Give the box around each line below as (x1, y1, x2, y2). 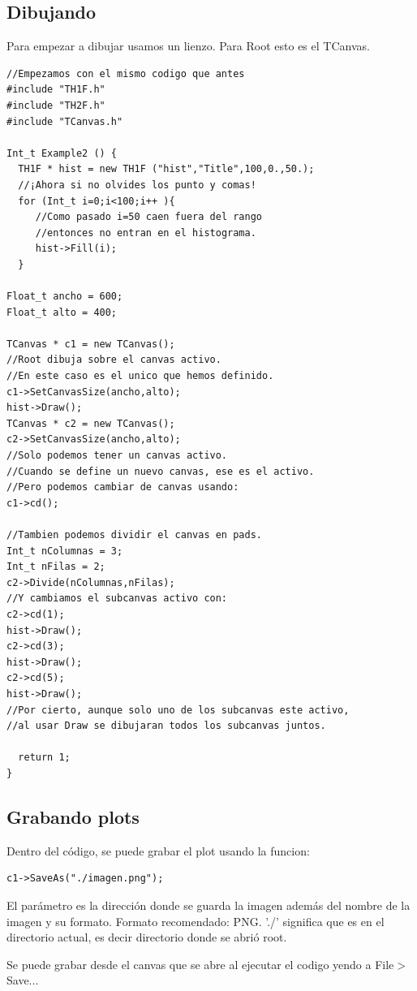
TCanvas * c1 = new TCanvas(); (6, 338, 175, 350)
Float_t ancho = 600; (6, 291, 123, 303)
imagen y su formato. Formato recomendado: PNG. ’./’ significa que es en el (6, 912, 385, 929)
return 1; (18, 752, 71, 764)
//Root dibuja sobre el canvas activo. (6, 354, 221, 366)
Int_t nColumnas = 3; (6, 545, 123, 557)
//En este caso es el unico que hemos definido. (6, 370, 274, 382)
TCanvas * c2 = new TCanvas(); (6, 417, 175, 429)
